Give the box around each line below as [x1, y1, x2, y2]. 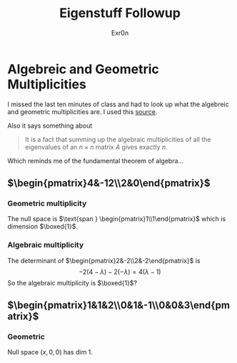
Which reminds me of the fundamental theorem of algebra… [7, 156, 184, 165]
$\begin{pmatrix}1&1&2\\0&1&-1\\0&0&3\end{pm [7, 300, 231, 312]
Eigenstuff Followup [59, 5, 181, 21]
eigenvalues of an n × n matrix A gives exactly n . [24, 143, 168, 151]
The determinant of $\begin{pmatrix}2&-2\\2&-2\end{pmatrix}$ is [7, 256, 201, 265]
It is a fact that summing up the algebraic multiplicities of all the [24, 135, 211, 143]
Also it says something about [7, 121, 93, 130]
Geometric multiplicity [7, 198, 87, 208]
